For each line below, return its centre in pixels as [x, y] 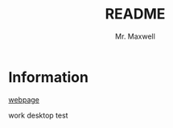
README [135, 14]
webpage [24, 99]
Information [48, 77]
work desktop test [38, 115]
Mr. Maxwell [135, 36]
